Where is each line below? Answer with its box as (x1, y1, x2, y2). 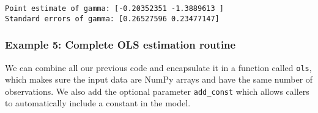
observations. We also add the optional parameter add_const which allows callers (5, 84, 309, 97)
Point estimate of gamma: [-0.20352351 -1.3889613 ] (5, 4, 224, 13)
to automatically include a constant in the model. (5, 97, 191, 109)
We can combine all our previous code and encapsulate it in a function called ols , (5, 61, 312, 74)
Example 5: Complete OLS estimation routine (5, 37, 236, 52)
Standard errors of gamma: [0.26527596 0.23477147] (5, 14, 220, 23)
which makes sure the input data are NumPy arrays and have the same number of (5, 73, 313, 86)
